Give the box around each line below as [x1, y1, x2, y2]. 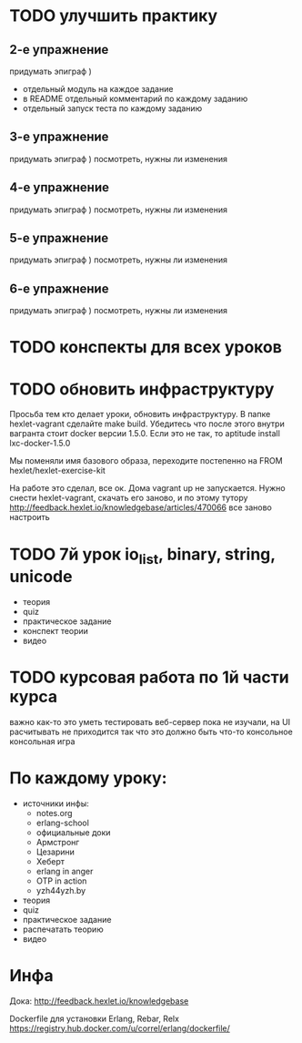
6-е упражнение [9, 281, 109, 296]
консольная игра [9, 735, 75, 747]
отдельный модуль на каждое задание [22, 84, 174, 94]
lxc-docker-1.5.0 [9, 438, 71, 449]
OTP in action [35, 875, 87, 886]
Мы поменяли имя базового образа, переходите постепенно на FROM [9, 455, 284, 466]
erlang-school [35, 817, 89, 828]
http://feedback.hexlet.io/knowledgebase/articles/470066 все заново [9, 502, 273, 513]
